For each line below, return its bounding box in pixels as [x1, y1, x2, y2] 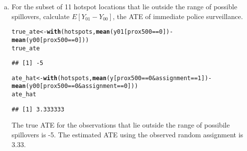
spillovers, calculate [11, 11, 70, 21]
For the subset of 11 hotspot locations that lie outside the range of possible [11, 1, 237, 11]
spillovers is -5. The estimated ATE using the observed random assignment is [11, 129, 244, 140]
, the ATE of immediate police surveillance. [113, 11, 243, 21]
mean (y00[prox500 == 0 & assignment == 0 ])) [11, 83, 138, 90]
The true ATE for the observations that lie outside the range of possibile [11, 120, 230, 130]
